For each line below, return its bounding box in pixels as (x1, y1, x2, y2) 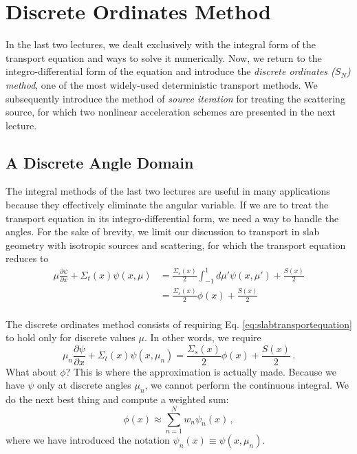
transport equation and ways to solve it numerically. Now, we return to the (6, 50, 322, 65)
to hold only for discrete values (6, 330, 136, 345)
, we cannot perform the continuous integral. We (144, 378, 349, 392)
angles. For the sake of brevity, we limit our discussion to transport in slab (6, 224, 320, 239)
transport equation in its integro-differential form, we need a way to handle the (6, 210, 339, 225)
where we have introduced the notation (6, 432, 170, 446)
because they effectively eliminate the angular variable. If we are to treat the (6, 197, 329, 212)
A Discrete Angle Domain (6, 151, 194, 173)
